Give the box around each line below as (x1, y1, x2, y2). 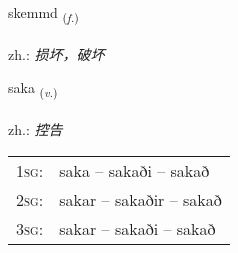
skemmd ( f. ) (8, 2, 79, 25)
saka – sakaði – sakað (59, 158, 210, 182)
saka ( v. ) (8, 77, 58, 101)
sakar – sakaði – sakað (59, 216, 216, 240)
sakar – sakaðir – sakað (59, 187, 222, 211)
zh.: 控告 (8, 119, 63, 140)
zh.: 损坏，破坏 (8, 43, 105, 64)
